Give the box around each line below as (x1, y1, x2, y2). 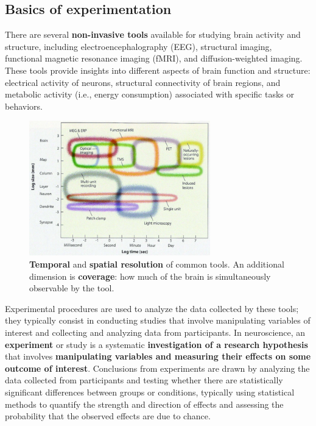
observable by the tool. (29, 282, 114, 294)
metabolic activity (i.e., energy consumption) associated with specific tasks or (5, 88, 294, 101)
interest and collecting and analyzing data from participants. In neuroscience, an (5, 326, 306, 339)
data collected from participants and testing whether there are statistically (5, 374, 283, 386)
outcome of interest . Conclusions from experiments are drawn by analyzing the (5, 361, 310, 374)
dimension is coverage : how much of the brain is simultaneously (29, 269, 271, 282)
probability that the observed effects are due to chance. (5, 410, 211, 422)
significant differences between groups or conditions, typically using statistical (5, 385, 295, 398)
